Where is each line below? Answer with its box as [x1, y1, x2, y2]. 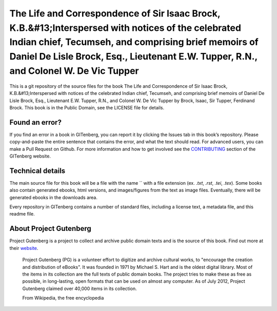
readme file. [9, 211, 35, 217]
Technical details [9, 166, 66, 175]
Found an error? [9, 118, 62, 127]
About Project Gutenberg [9, 224, 92, 233]
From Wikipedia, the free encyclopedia [22, 295, 104, 301]
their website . [9, 245, 38, 251]
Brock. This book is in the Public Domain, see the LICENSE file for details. [9, 104, 164, 110]
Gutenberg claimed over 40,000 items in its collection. [22, 285, 137, 291]
